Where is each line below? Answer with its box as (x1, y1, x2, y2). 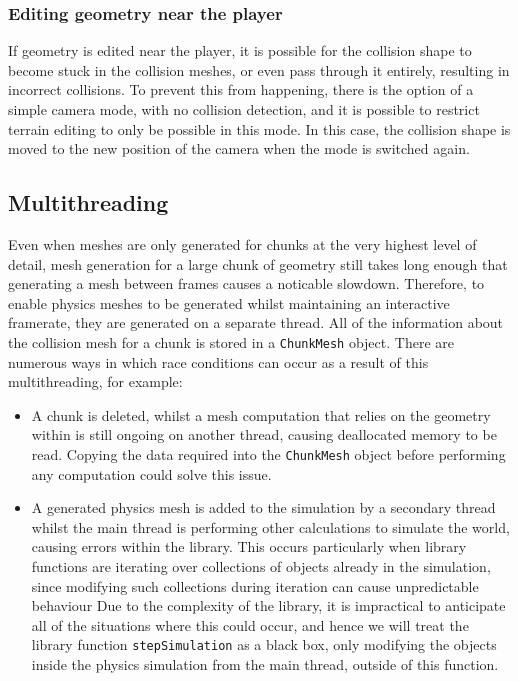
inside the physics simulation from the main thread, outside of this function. (31, 654, 499, 675)
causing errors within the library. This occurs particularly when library (31, 536, 467, 557)
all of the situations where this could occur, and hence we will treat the (31, 614, 469, 635)
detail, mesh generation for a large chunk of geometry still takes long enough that (8, 253, 508, 274)
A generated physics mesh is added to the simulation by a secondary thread (31, 497, 496, 518)
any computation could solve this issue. (31, 463, 272, 484)
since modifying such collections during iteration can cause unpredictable (31, 575, 479, 596)
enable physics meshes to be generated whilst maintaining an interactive (8, 292, 450, 313)
